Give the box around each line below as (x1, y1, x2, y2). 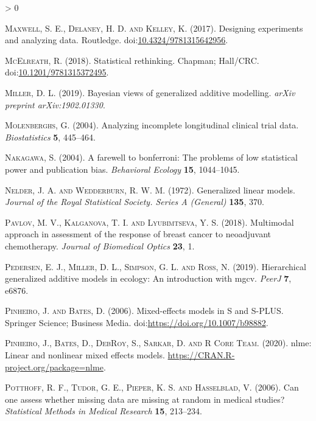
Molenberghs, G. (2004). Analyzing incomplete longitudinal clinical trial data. (5, 119, 299, 131)
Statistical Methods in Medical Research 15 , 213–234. (5, 405, 202, 417)
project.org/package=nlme (5, 360, 104, 373)
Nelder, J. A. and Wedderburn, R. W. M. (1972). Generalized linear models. (5, 183, 295, 196)
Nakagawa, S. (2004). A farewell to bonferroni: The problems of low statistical (5, 151, 298, 164)
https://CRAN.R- (167, 349, 235, 361)
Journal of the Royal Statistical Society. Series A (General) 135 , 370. (5, 195, 264, 208)
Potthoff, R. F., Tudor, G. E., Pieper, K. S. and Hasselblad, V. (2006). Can (5, 381, 299, 394)
